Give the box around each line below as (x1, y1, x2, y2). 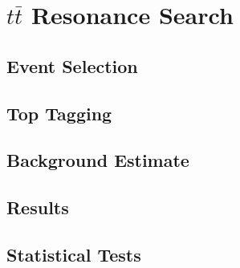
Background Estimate (6, 148, 189, 173)
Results (6, 195, 69, 220)
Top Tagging (6, 100, 112, 125)
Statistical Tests (6, 242, 141, 266)
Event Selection (6, 53, 138, 78)
